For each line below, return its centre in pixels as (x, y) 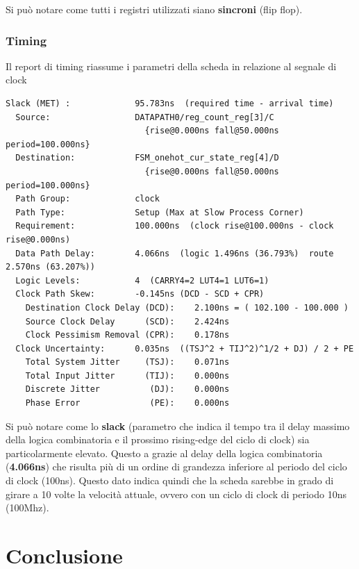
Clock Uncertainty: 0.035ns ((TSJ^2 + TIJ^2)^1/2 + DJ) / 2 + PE (185, 348)
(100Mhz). (27, 508)
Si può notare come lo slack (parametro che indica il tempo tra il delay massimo (178, 426)
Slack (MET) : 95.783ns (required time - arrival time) (170, 104)
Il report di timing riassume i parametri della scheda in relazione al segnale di (171, 66)
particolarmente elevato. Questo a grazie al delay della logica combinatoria (164, 453)
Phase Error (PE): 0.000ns (127, 403)
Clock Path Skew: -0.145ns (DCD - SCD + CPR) (140, 294)
